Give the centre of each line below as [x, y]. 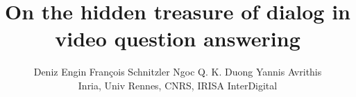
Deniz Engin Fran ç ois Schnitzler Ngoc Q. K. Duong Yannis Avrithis [178, 72]
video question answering [178, 38]
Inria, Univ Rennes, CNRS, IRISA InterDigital [178, 85]
